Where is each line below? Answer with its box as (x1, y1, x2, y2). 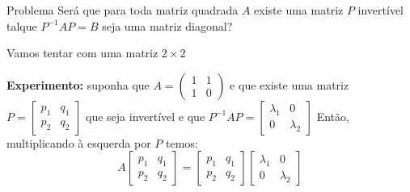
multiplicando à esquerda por (6, 134, 151, 151)
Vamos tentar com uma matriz (6, 44, 159, 61)
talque (6, 17, 37, 34)
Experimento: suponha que (6, 76, 150, 93)
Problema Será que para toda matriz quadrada (6, 2, 239, 18)
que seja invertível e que (86, 107, 205, 124)
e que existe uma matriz (230, 76, 349, 93)
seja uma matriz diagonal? (102, 17, 233, 34)
